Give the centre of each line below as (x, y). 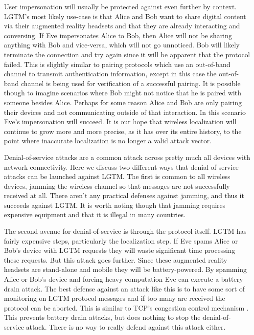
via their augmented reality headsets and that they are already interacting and (122, 26)
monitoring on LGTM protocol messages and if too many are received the (115, 298)
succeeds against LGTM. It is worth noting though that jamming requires (115, 205)
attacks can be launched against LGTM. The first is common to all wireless (117, 176)
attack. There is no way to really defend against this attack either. (126, 327)
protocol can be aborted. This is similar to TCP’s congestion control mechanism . (126, 307)
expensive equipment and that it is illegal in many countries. (95, 214)
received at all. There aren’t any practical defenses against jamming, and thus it (124, 195)
